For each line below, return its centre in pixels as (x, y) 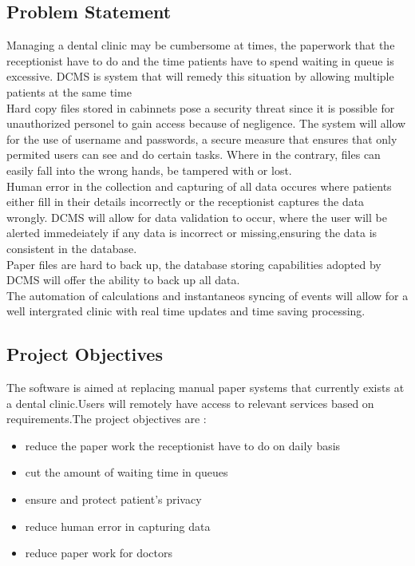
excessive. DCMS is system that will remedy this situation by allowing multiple (200, 76)
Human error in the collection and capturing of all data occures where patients (199, 186)
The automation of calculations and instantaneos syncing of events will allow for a (207, 295)
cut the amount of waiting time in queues (126, 472)
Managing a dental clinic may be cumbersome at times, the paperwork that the (201, 45)
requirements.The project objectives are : (107, 419)
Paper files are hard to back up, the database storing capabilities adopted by (194, 264)
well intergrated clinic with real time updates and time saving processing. (186, 311)
